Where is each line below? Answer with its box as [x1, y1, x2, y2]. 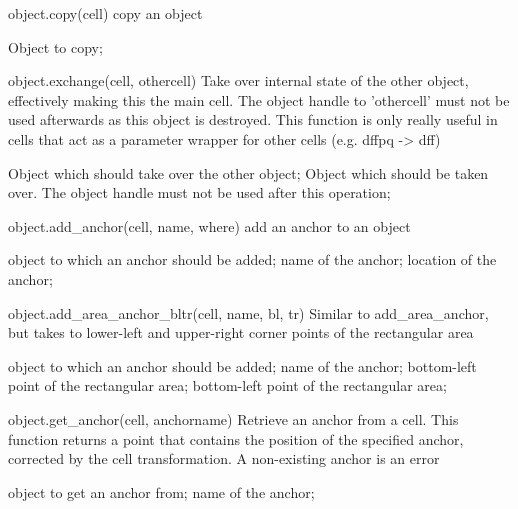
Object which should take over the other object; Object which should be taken [8, 162, 489, 183]
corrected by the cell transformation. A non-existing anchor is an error [8, 448, 440, 469]
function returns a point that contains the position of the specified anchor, [8, 428, 464, 449]
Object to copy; [8, 36, 103, 57]
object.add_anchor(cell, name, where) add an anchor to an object [8, 215, 411, 236]
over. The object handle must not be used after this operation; [8, 182, 391, 203]
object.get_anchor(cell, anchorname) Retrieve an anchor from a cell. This [8, 408, 459, 429]
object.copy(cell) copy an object [8, 3, 203, 23]
